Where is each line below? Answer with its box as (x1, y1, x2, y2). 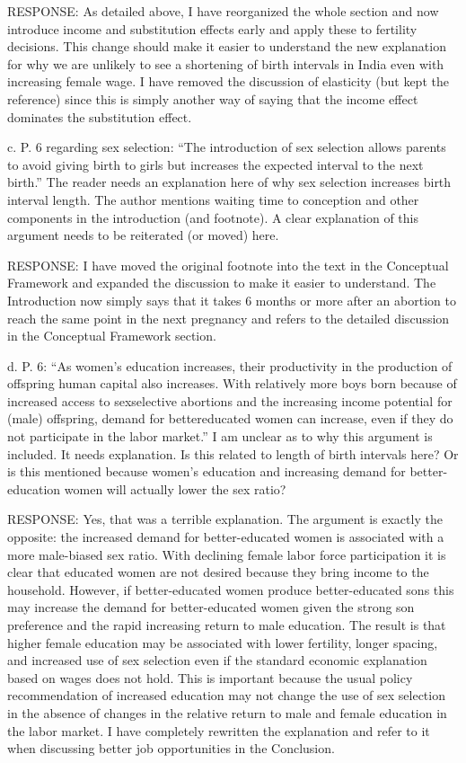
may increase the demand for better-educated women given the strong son (7, 598, 415, 617)
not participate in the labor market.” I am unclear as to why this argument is (7, 427, 433, 446)
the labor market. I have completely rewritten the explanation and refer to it (7, 721, 430, 740)
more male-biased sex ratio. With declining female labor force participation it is (7, 545, 446, 563)
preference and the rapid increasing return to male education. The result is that (7, 616, 446, 634)
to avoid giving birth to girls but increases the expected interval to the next (7, 155, 424, 173)
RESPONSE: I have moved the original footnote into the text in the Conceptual (7, 255, 449, 274)
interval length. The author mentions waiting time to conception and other (7, 190, 419, 208)
